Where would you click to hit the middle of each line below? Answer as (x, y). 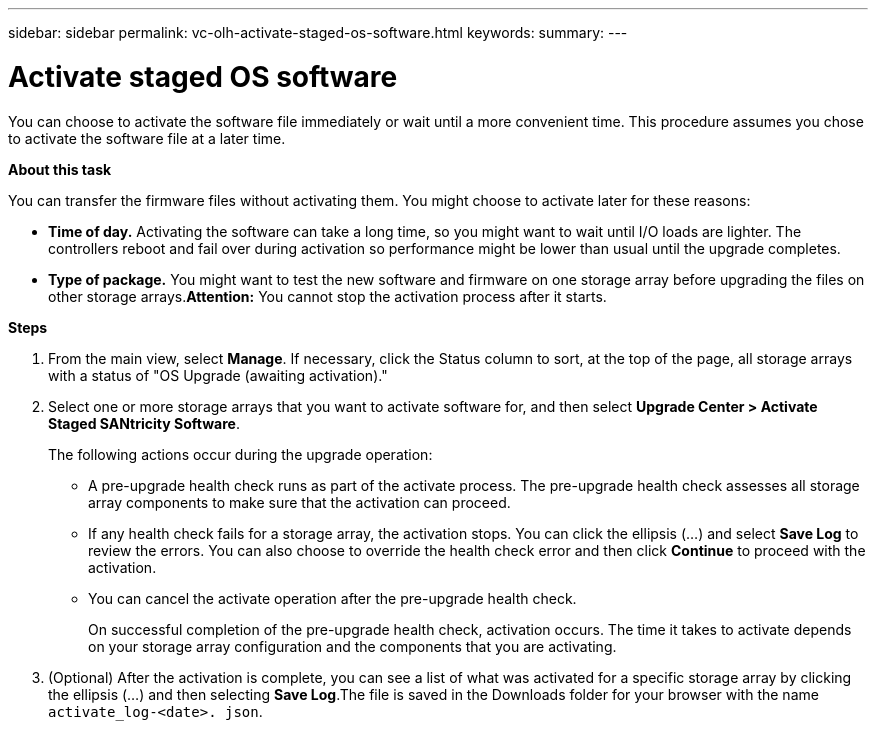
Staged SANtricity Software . (144, 423)
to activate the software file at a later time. (147, 138)
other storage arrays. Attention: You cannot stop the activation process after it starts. (327, 296)
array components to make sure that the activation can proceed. (299, 502)
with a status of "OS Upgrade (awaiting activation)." (218, 375)
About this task (60, 169)
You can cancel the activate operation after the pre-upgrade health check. (332, 598)
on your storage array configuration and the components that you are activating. (352, 646)
